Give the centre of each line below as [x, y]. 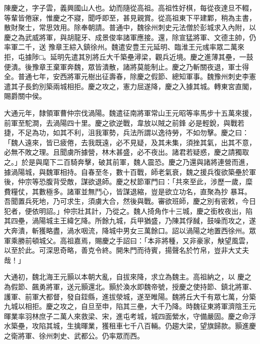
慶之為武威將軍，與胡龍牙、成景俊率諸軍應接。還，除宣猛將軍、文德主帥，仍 [130, 37]
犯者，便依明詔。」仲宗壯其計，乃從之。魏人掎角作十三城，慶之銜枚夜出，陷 [128, 211]
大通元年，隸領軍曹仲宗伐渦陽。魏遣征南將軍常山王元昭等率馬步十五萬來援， [130, 112]
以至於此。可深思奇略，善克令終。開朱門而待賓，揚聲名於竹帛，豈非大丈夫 [126, 250]
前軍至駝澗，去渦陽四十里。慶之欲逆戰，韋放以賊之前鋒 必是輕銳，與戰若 [124, 122]
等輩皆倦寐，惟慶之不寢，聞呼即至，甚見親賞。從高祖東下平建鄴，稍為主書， [130, 17]
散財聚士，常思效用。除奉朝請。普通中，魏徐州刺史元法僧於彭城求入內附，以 [130, 27]
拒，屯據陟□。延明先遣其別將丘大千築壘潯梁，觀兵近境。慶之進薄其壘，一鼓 [129, 56]
